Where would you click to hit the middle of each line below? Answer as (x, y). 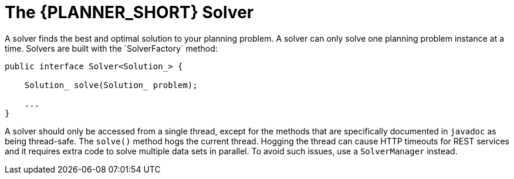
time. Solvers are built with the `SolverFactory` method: (111, 48)
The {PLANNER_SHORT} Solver (129, 12)
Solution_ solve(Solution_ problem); (111, 85)
